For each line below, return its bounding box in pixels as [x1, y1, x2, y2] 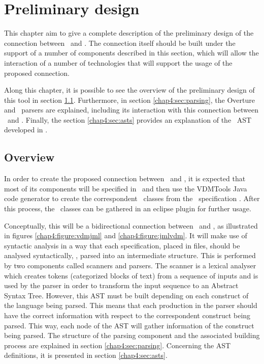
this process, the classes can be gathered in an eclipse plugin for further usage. [4, 203, 251, 214]
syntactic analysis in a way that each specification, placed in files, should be [4, 240, 240, 250]
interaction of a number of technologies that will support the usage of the [4, 57, 233, 68]
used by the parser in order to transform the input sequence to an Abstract [4, 280, 239, 291]
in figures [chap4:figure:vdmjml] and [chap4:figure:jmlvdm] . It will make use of [4, 230, 247, 241]
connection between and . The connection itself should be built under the [4, 37, 236, 48]
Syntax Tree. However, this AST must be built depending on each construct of [4, 290, 249, 300]
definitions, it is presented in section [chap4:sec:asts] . [4, 350, 168, 360]
